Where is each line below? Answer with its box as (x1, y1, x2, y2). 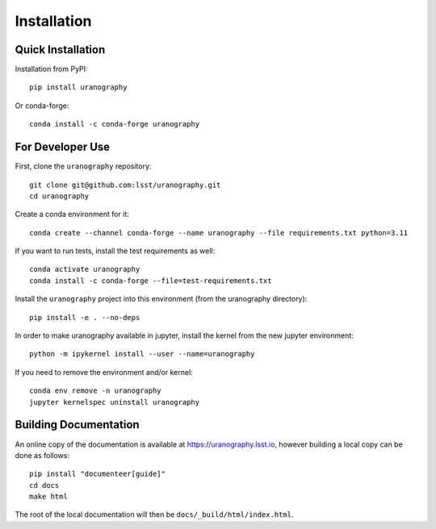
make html (29, 492, 68, 502)
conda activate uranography (29, 264, 140, 274)
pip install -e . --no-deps (29, 313, 140, 322)
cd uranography (29, 191, 90, 201)
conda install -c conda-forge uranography (29, 119, 200, 129)
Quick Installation (15, 43, 106, 56)
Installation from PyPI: (15, 65, 88, 74)
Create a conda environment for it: (15, 210, 129, 219)
